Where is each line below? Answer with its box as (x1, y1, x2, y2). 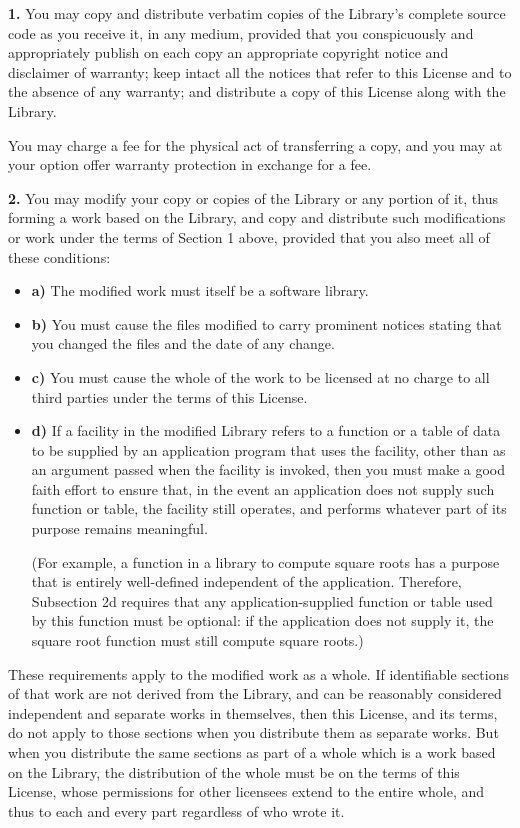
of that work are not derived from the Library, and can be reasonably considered (8, 683, 502, 704)
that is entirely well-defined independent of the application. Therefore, (31, 571, 462, 592)
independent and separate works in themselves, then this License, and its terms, (8, 702, 498, 723)
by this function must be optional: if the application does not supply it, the (31, 610, 494, 631)
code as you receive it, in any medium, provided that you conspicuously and (8, 22, 474, 43)
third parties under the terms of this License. (31, 386, 308, 407)
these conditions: (8, 246, 111, 267)
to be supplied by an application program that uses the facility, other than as (31, 439, 506, 460)
